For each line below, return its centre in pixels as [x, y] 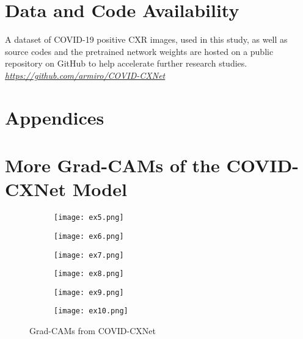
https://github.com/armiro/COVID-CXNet [85, 75]
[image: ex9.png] [89, 292]
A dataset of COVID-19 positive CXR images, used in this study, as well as [146, 39]
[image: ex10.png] [91, 311]
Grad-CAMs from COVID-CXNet [93, 331]
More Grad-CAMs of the [112, 165]
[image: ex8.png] [89, 274]
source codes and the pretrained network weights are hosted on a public [139, 51]
